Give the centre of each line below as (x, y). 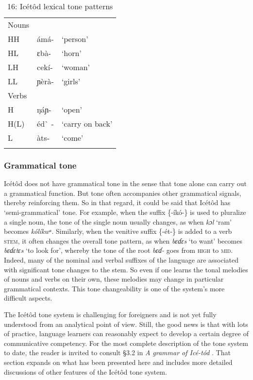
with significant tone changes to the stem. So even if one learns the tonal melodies (126, 269)
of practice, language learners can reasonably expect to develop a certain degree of (126, 333)
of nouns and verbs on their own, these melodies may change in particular (114, 279)
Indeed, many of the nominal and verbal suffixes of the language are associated (121, 259)
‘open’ (72, 109)
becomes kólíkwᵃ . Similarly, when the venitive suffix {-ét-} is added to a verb (118, 231)
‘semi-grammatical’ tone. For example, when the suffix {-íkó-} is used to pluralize (125, 212)
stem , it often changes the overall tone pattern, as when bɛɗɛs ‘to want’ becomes (123, 240)
